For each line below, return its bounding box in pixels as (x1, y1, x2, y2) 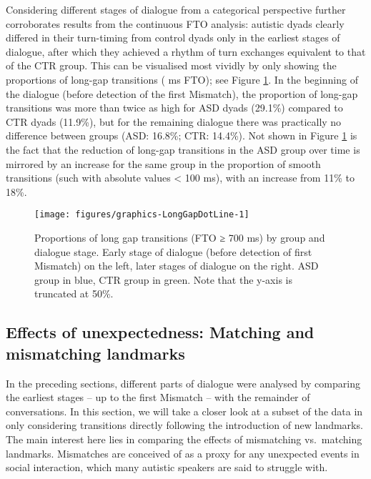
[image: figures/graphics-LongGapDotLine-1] (34, 209, 249, 220)
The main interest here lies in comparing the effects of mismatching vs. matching (6, 431, 362, 446)
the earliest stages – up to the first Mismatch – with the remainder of (6, 390, 310, 405)
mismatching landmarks (6, 342, 185, 364)
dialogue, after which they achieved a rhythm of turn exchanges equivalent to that (6, 44, 366, 59)
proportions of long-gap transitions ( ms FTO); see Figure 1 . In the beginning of (6, 71, 358, 87)
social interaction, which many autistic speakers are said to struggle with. (6, 460, 328, 475)
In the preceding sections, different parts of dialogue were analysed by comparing (6, 375, 360, 390)
